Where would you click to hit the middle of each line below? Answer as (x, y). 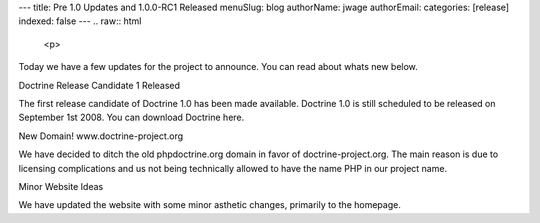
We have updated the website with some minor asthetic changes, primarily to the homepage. (210, 205)
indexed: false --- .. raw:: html (80, 21)
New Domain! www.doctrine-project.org (101, 136)
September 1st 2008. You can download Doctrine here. (131, 117)
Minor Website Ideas (61, 186)
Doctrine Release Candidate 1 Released (99, 85)
